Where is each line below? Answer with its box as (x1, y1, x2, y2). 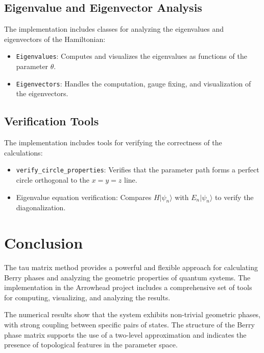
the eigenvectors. (16, 88, 68, 99)
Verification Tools (4, 113, 99, 129)
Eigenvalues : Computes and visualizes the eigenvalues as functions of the (16, 51, 247, 61)
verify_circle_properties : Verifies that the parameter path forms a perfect (16, 164, 259, 175)
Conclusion (4, 232, 83, 253)
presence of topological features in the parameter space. (4, 339, 178, 350)
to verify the (215, 191, 254, 202)
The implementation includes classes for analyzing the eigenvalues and (4, 24, 224, 34)
